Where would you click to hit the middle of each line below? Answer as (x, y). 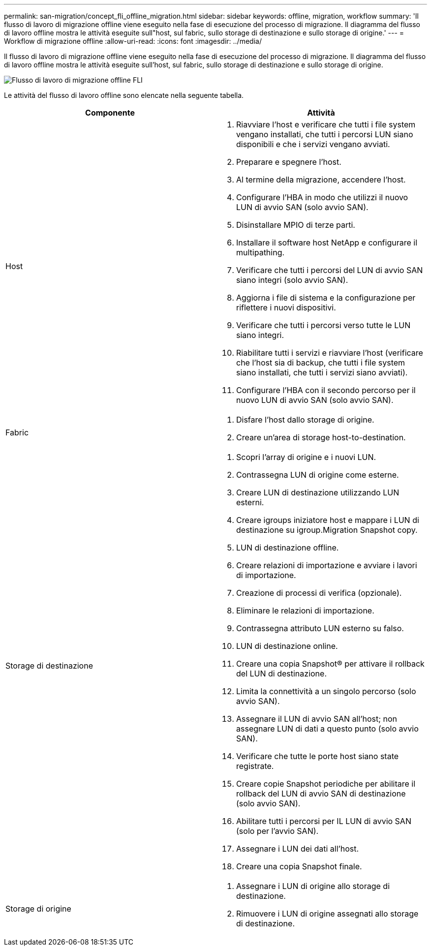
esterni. (250, 502)
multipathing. (261, 252)
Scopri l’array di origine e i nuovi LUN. (306, 457)
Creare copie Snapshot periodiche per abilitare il (326, 784)
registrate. (255, 766)
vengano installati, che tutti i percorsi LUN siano (325, 134)
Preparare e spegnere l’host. (289, 162)
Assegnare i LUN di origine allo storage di (313, 886)
